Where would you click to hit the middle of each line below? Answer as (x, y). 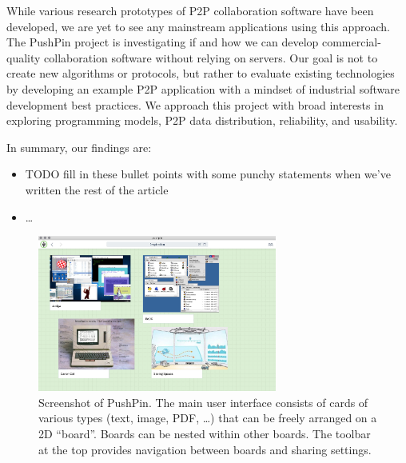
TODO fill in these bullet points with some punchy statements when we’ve (208, 174)
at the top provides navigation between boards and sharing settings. (205, 449)
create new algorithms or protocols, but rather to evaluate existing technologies (201, 73)
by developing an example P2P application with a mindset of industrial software (203, 88)
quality (24, 57)
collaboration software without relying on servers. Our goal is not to (211, 57)
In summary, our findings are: (79, 147)
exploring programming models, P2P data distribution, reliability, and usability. (202, 120)
